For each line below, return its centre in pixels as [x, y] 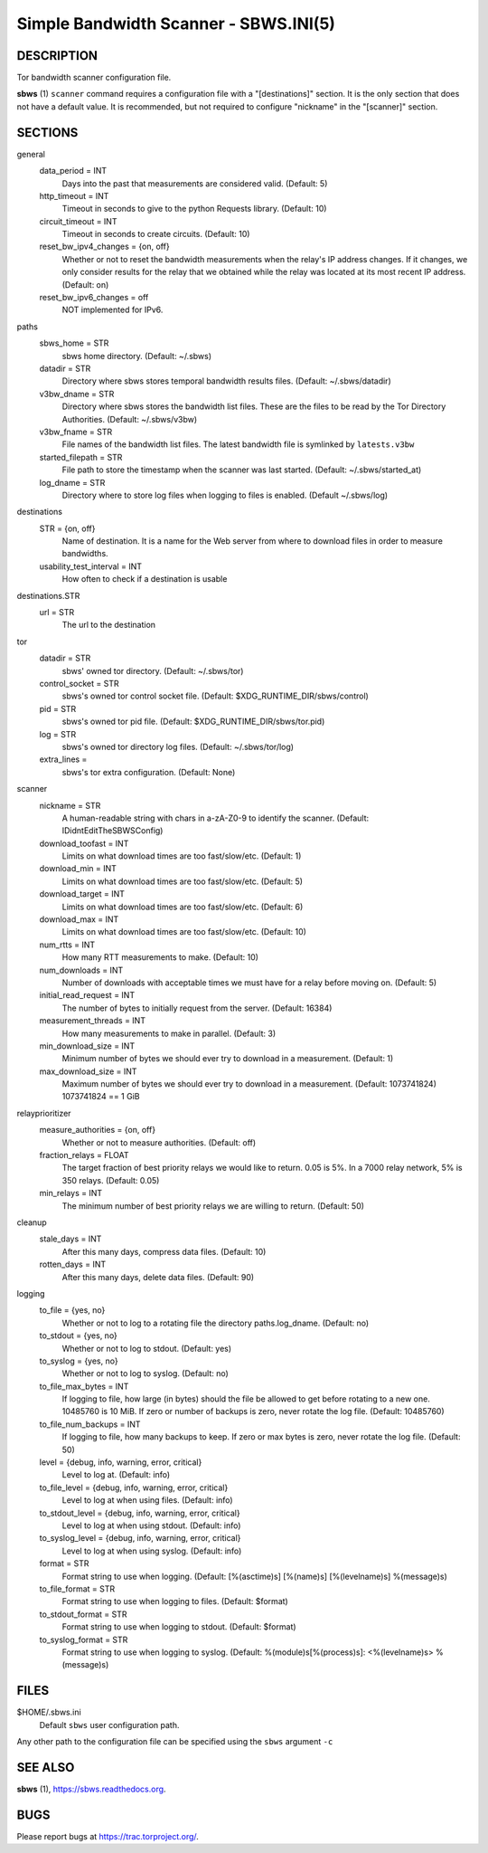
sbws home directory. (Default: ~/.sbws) [137, 356]
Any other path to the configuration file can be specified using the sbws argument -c [175, 1741]
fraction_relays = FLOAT [84, 1155]
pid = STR [58, 708]
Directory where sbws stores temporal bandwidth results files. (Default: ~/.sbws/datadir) [227, 381]
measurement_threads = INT [93, 1021]
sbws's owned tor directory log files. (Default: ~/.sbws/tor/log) [178, 746]
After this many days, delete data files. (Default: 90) [158, 1277]
